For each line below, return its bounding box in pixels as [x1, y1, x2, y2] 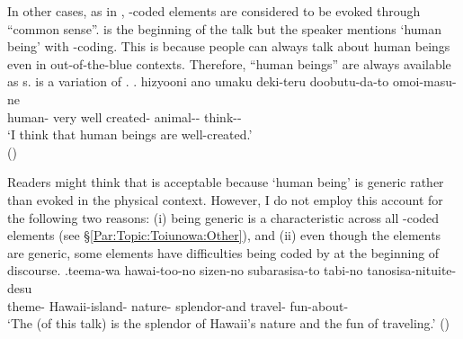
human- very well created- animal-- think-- [7, 107, 242, 126]
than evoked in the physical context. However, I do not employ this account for [7, 190, 443, 209]
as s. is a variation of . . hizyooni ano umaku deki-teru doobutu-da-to [7, 72, 389, 91]
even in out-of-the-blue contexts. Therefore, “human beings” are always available [7, 54, 451, 73]
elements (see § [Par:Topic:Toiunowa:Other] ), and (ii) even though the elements [7, 226, 441, 245]
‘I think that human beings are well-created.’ [7, 125, 253, 144]
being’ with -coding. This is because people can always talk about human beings [7, 37, 450, 56]
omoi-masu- [392, 72, 457, 91]
